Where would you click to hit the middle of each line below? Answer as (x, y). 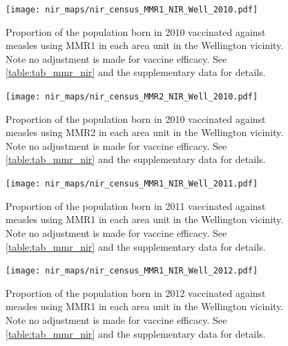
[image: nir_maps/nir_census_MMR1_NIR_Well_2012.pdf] (132, 271)
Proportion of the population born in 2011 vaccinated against (136, 205)
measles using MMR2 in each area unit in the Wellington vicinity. (145, 132)
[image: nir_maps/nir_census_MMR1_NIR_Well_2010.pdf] (132, 10)
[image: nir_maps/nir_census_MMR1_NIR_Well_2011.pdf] (132, 184)
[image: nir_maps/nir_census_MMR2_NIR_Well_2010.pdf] (132, 97)
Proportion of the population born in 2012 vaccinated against (136, 292)
